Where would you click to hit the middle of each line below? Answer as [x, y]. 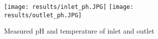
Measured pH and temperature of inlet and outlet [79, 31]
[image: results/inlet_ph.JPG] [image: [69, 7]
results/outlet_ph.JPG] [43, 15]
